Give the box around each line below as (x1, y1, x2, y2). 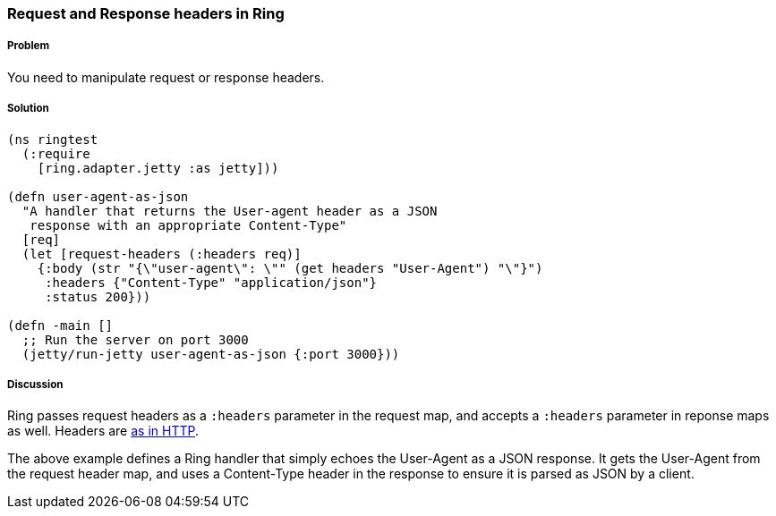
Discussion (7, 377, 64, 391)
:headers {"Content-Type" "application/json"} (45, 275, 378, 290)
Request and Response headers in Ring (7, 4, 285, 22)
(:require (21, 146, 90, 161)
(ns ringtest (7, 131, 98, 147)
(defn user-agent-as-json (7, 189, 189, 204)
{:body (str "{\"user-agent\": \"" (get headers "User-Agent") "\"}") (37, 260, 543, 275)
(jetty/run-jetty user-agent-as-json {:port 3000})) (21, 346, 400, 361)
